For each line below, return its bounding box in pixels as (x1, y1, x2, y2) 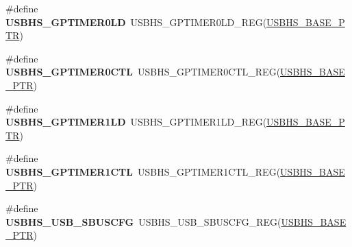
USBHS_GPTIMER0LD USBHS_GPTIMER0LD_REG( (5, 14, 267, 29)
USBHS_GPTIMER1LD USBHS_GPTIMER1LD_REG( (5, 115, 267, 129)
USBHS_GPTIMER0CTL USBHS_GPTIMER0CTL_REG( (5, 64, 281, 79)
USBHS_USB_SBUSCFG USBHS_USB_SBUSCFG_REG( (5, 214, 281, 228)
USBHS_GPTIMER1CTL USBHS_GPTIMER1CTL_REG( (5, 164, 281, 178)
